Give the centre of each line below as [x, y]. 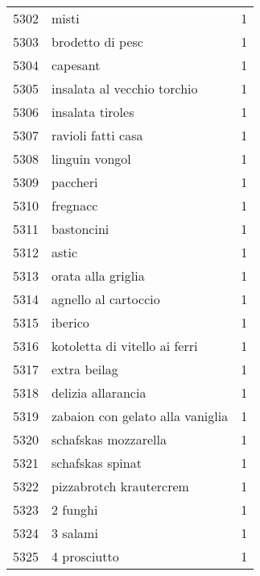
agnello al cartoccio [106, 299]
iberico [70, 322]
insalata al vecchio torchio [125, 88]
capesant [76, 65]
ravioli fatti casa [97, 135]
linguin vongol [91, 159]
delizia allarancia [99, 392]
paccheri [75, 182]
